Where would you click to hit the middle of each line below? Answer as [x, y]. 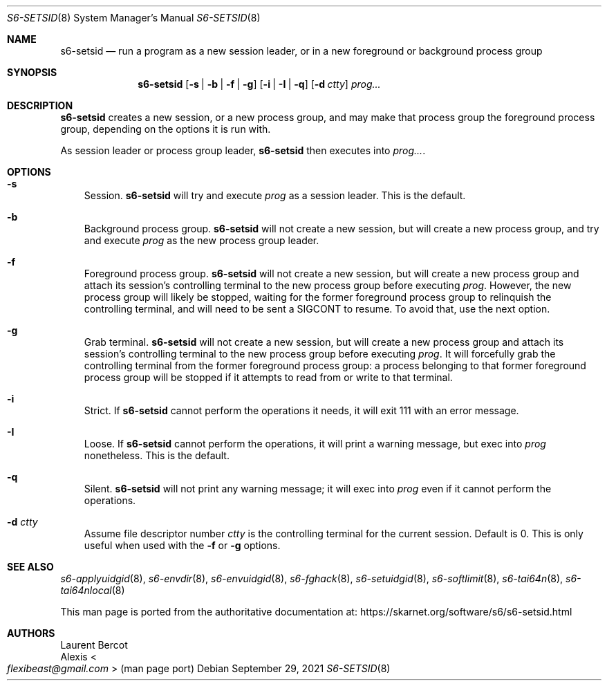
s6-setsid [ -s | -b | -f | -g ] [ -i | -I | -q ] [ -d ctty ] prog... [259, 84]
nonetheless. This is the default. [157, 455]
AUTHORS [31, 633]
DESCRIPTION [40, 105]
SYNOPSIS [32, 72]
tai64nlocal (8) [93, 590]
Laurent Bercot [94, 645]
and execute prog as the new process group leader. [202, 240]
